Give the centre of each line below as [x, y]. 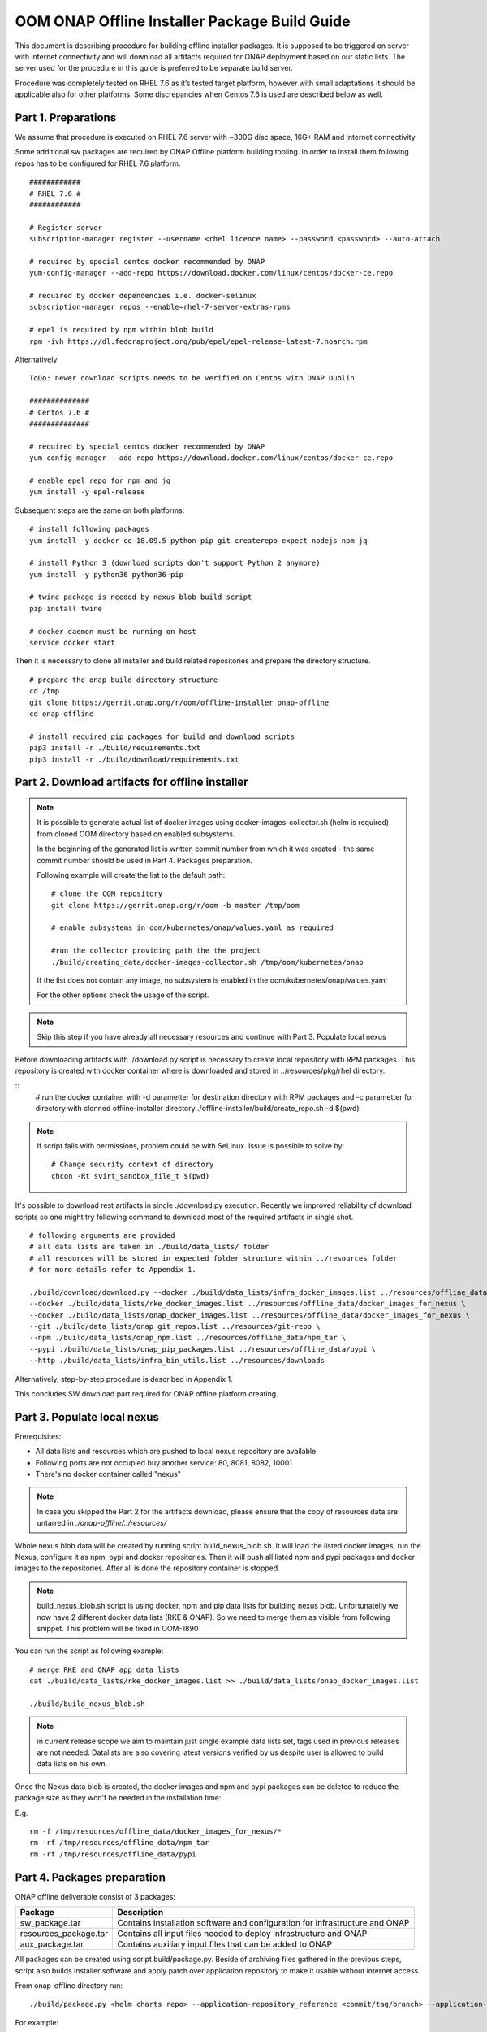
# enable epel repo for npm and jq [100, 480]
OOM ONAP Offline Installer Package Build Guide [183, 21]
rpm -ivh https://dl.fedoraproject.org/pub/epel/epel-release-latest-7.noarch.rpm [198, 341]
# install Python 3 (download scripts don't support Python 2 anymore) [175, 563]
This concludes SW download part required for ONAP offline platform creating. [147, 1393]
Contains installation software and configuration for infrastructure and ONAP [263, 1923]
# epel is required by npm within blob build [122, 330]
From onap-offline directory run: [69, 1985]
